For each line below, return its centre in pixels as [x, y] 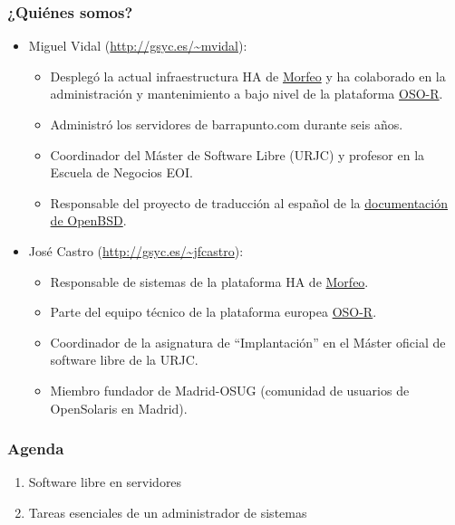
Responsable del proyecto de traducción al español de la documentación [249, 202]
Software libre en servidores [105, 482]
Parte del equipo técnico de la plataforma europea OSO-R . [213, 312]
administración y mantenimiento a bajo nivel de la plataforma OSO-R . [247, 94]
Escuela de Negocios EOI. [121, 172]
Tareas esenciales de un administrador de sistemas [168, 512]
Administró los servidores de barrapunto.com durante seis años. [227, 124]
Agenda [36, 449]
